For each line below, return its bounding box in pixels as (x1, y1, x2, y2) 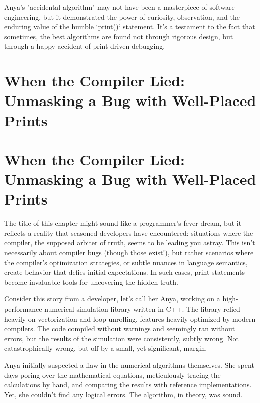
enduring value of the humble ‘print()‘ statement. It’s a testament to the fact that (4, 21, 255, 32)
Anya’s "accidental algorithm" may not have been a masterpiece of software (4, 2, 235, 12)
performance (4, 303, 42, 314)
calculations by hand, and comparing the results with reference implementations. (4, 379, 252, 390)
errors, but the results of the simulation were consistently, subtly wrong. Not (4, 333, 239, 343)
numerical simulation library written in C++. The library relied (44, 303, 240, 314)
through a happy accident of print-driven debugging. (4, 41, 165, 51)
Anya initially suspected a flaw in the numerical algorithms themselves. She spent (4, 359, 254, 370)
